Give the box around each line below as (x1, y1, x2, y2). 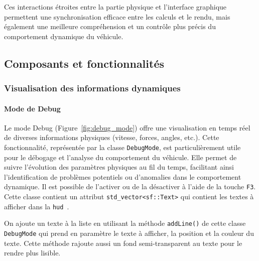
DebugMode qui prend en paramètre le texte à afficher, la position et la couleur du (4, 228, 254, 238)
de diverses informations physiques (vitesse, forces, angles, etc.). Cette (4, 132, 219, 143)
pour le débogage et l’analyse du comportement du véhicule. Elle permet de (4, 152, 237, 162)
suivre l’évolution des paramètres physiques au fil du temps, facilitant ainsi (4, 162, 234, 172)
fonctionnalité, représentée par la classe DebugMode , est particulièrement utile (4, 142, 241, 152)
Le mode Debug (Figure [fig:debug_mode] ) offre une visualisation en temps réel (4, 122, 250, 133)
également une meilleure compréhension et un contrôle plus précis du (4, 21, 216, 32)
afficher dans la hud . (4, 201, 69, 211)
